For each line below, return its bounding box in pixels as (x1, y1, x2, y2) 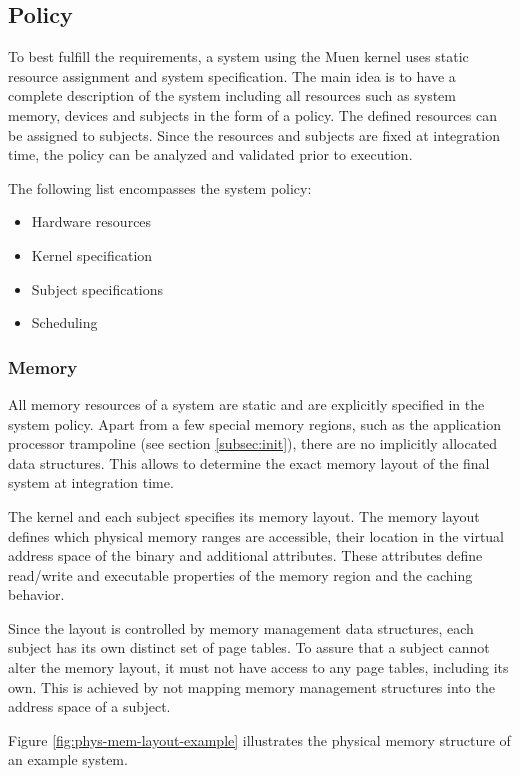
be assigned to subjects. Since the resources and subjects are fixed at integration (8, 124, 500, 145)
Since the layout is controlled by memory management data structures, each (8, 617, 474, 638)
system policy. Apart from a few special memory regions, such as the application (8, 413, 501, 434)
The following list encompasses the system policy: (8, 177, 312, 198)
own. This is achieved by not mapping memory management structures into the (8, 676, 495, 697)
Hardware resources (31, 211, 152, 232)
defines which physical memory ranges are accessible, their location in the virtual (8, 525, 505, 546)
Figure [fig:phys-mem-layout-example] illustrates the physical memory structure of (8, 729, 511, 750)
